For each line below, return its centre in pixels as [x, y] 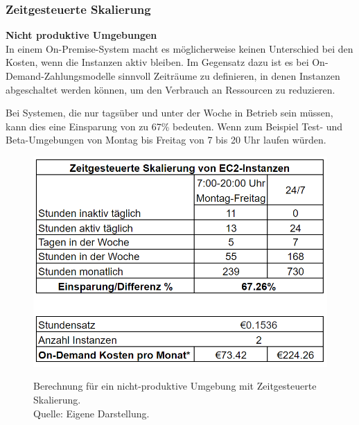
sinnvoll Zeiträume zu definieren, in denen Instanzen [229, 76]
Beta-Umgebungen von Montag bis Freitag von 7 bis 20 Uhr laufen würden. [166, 140]
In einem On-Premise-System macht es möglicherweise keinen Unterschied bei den [179, 48]
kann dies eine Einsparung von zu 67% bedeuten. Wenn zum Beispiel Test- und [174, 126]
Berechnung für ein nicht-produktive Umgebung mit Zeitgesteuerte [175, 386]
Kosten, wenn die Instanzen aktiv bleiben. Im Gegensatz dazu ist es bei [157, 62]
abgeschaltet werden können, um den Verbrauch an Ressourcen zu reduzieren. [170, 89]
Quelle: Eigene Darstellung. [91, 413]
